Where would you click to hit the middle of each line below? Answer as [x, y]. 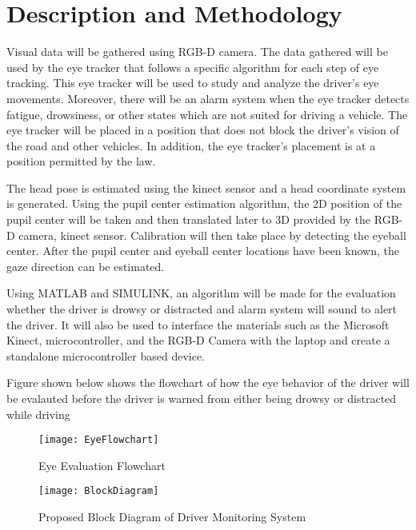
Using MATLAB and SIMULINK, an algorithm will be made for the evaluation [201, 293]
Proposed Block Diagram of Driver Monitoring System [172, 517]
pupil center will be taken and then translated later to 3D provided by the [189, 219]
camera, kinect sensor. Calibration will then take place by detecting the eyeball [212, 235]
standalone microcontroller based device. [106, 355]
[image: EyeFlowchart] [99, 440]
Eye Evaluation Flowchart [102, 465]
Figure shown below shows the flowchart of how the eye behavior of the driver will [208, 383]
